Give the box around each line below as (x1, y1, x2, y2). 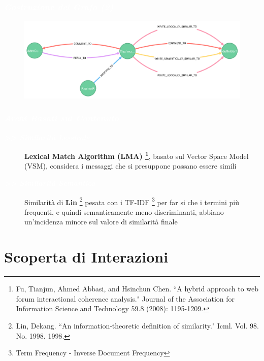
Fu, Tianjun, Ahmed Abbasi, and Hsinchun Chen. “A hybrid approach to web (16, 283, 259, 294)
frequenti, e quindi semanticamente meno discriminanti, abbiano (24, 206, 224, 217)
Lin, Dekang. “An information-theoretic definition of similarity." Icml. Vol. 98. (16, 320, 259, 331)
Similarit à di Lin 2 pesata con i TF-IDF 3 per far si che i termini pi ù (24, 195, 240, 207)
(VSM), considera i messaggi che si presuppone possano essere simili (24, 160, 237, 171)
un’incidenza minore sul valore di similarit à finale (24, 216, 178, 227)
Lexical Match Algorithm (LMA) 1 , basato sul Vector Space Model (24, 149, 249, 161)
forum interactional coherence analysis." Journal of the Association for (16, 293, 235, 304)
